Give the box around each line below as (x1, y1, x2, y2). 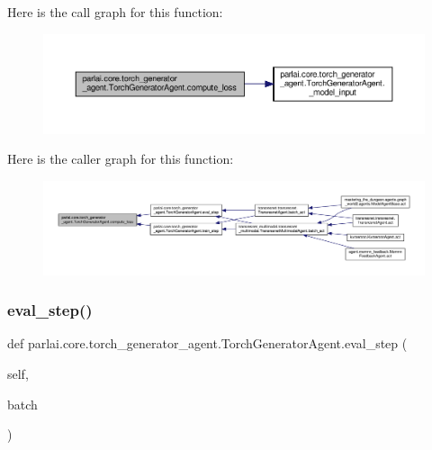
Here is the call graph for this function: (7, 3, 223, 21)
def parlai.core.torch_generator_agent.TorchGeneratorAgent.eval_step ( (7, 334, 408, 353)
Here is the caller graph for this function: (7, 149, 234, 168)
